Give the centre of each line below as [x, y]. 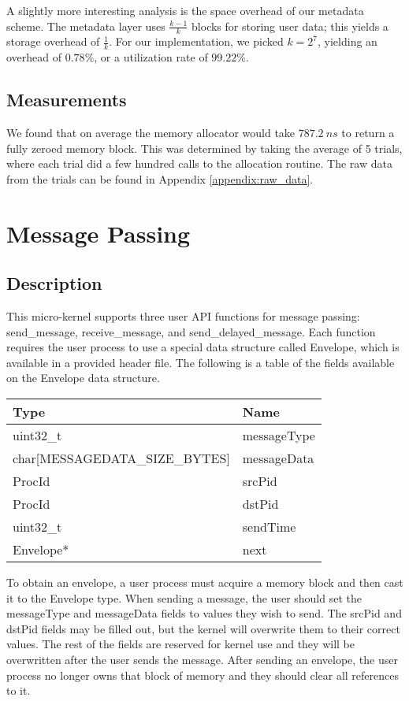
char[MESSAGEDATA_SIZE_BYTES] [121, 458]
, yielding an [348, 41]
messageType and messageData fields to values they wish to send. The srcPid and [204, 613]
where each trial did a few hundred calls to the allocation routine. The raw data [199, 163]
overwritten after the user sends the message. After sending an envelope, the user [202, 659]
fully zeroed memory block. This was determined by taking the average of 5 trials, [204, 148]
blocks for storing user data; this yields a [290, 26]
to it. [19, 690]
